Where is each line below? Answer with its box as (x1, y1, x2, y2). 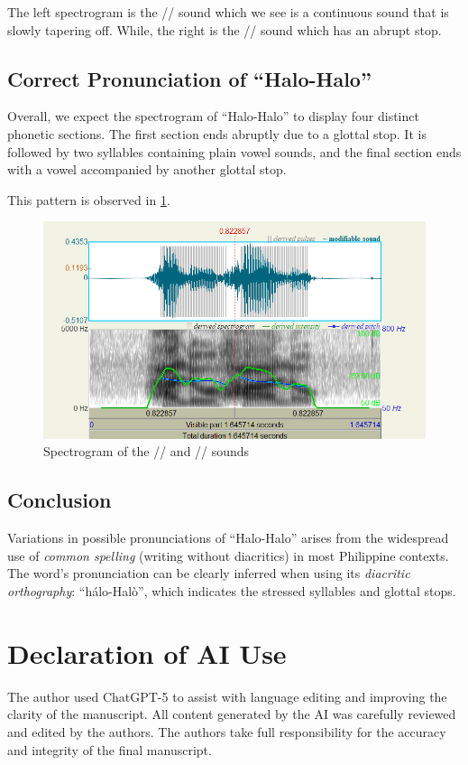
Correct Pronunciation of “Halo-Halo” (7, 64, 372, 92)
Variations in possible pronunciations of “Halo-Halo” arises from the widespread (7, 528, 449, 547)
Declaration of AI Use (7, 634, 287, 671)
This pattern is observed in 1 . (7, 190, 170, 209)
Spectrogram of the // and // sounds (43, 442, 250, 461)
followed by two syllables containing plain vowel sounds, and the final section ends (7, 142, 462, 161)
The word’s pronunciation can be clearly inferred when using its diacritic (7, 564, 410, 583)
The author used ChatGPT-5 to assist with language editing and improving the (7, 686, 447, 705)
